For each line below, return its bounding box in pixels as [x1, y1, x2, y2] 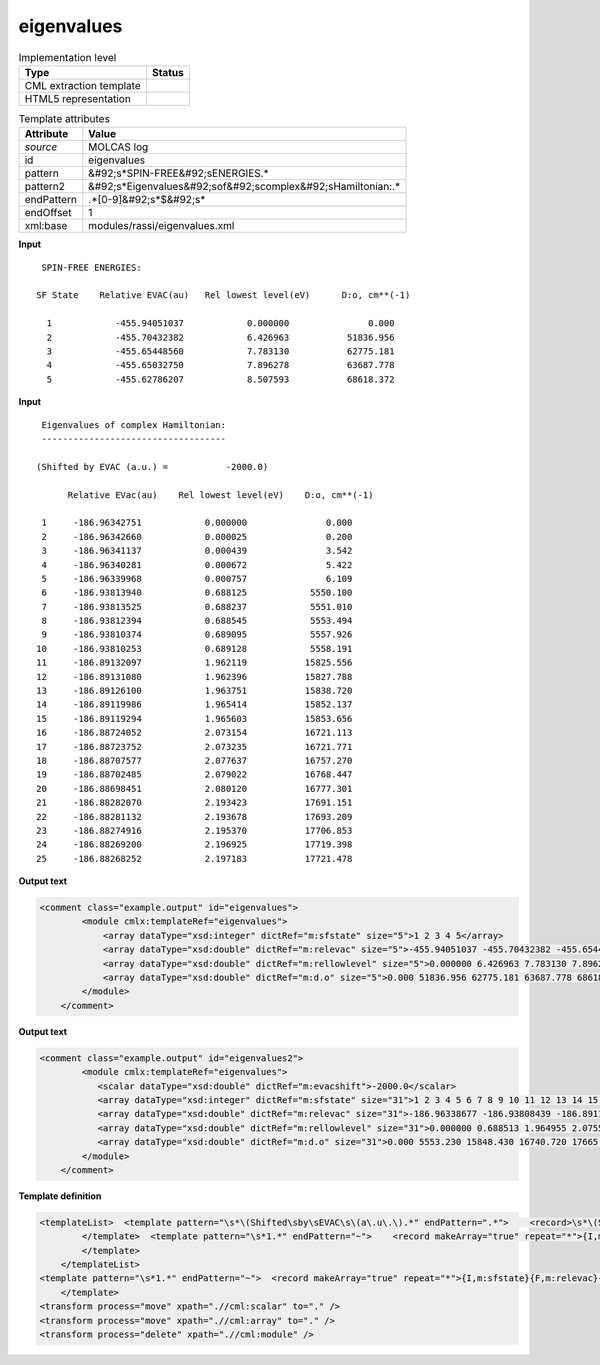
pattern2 [24, 180, 65, 194]
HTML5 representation [24, 91, 132, 105]
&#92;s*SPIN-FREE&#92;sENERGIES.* [88, 166, 269, 180]
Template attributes [18, 112, 110, 126]
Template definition [18, 1190, 102, 1202]
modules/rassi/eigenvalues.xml [88, 219, 235, 233]
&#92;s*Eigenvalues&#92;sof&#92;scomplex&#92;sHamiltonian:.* [88, 180, 400, 194]
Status [151, 65, 184, 79]
